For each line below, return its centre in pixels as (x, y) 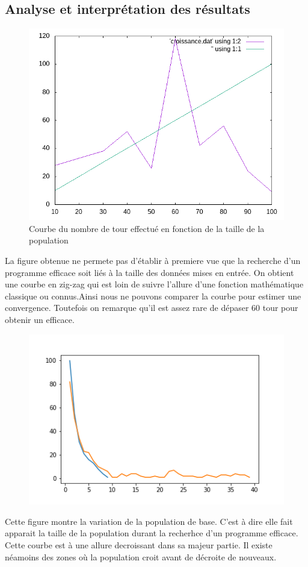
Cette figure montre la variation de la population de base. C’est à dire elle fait (149, 521)
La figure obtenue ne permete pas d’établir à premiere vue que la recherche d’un (153, 260)
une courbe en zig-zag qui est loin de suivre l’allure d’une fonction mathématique (154, 284)
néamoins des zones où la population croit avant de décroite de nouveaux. (141, 556)
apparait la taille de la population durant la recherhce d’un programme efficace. (152, 533)
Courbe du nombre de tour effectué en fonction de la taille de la (147, 228)
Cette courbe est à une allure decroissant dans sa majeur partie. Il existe (139, 544)
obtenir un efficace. (40, 319)
